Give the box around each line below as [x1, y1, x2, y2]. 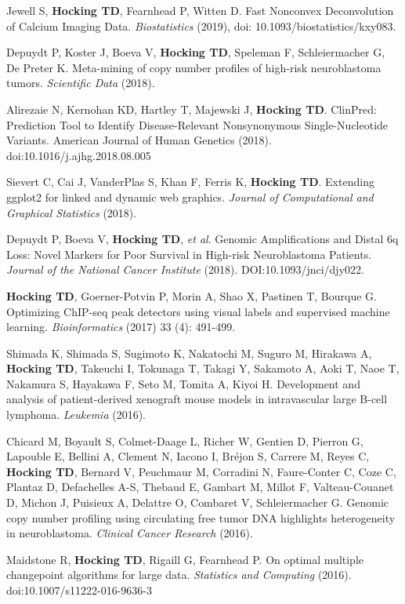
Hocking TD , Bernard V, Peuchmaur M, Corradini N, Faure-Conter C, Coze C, [6, 463, 396, 479]
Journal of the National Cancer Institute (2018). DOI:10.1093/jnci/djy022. [6, 261, 364, 278]
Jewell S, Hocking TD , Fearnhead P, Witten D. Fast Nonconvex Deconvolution [6, 2, 394, 18]
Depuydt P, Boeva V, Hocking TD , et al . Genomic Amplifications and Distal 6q [6, 231, 399, 247]
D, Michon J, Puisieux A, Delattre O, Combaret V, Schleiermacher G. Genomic [6, 494, 389, 511]
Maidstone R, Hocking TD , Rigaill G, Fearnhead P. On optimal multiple [6, 551, 364, 567]
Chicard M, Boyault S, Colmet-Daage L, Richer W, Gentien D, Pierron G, [6, 432, 363, 449]
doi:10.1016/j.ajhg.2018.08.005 [6, 147, 151, 163]
